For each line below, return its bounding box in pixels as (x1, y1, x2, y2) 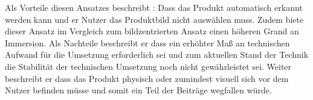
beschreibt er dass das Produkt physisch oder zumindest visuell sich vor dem (5, 72, 289, 84)
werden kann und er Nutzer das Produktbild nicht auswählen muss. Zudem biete (5, 13, 304, 25)
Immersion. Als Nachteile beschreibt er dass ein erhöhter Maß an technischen (5, 36, 290, 49)
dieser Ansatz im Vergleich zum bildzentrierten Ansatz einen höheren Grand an (5, 25, 299, 37)
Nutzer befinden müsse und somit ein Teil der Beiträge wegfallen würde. (5, 84, 272, 96)
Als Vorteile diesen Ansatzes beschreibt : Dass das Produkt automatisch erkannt (5, 1, 303, 13)
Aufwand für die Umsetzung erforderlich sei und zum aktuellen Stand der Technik (5, 48, 309, 61)
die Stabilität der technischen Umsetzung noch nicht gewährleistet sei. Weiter (5, 60, 292, 72)
